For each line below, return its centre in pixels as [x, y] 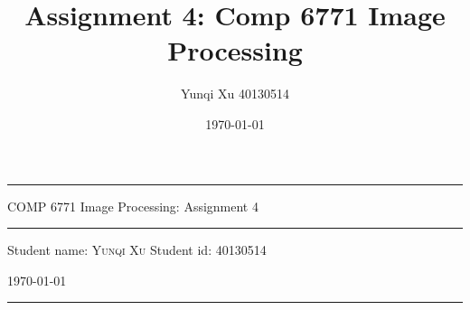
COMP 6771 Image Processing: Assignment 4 [133, 206]
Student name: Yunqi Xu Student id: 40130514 [137, 250]
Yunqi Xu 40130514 [235, 94]
